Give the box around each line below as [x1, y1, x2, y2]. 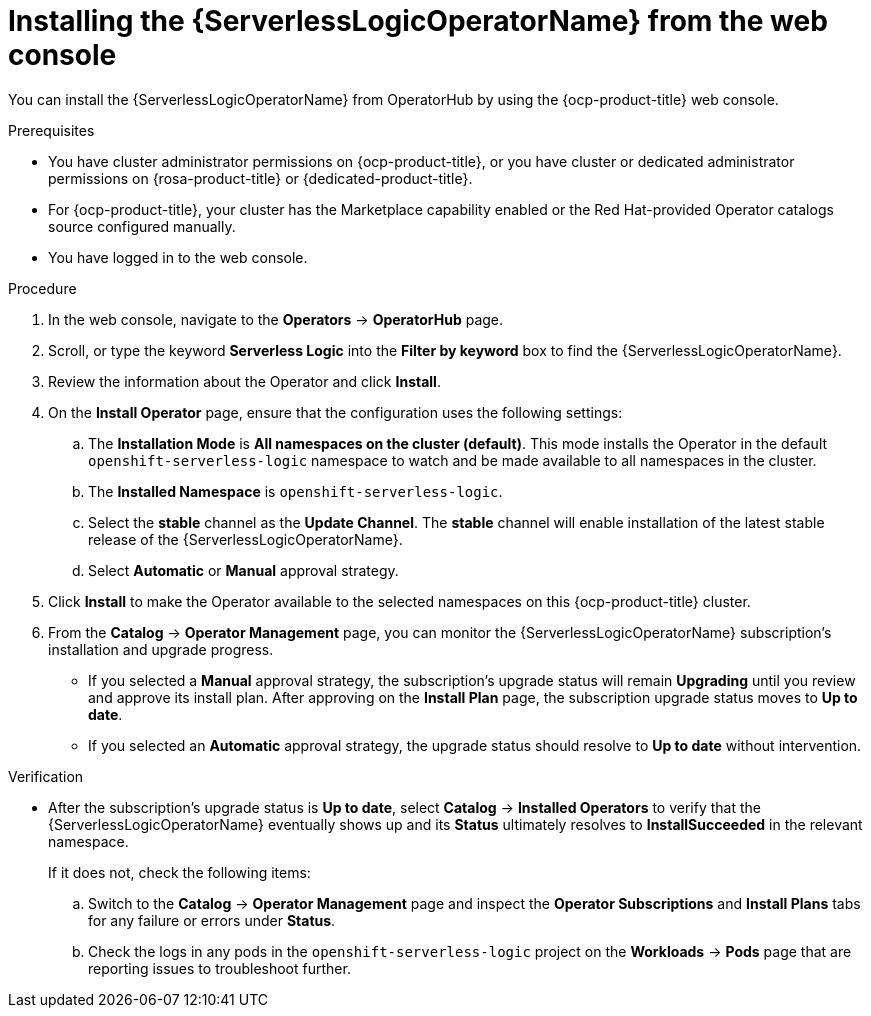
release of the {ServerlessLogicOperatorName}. [88, 530, 403, 548]
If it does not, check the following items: [48, 863, 311, 881]
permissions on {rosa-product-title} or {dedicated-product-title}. [48, 169, 473, 187]
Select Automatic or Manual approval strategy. [88, 561, 399, 579]
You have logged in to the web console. [48, 248, 308, 266]
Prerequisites [8, 121, 95, 139]
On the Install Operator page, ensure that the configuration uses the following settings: [48, 403, 623, 421]
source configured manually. [48, 217, 236, 235]
